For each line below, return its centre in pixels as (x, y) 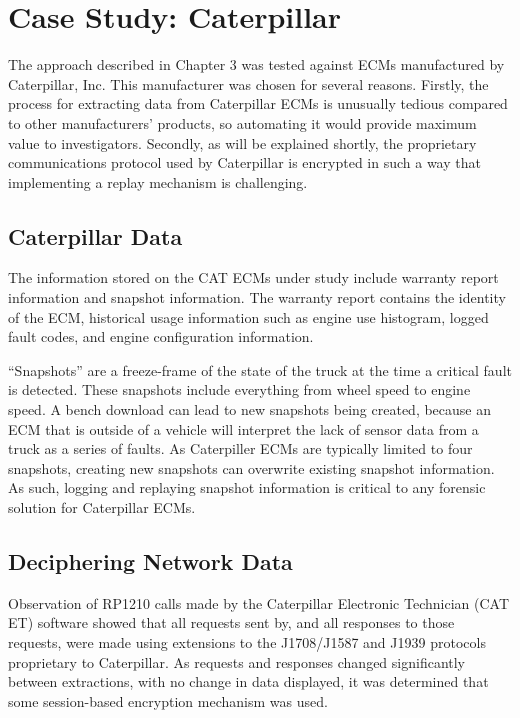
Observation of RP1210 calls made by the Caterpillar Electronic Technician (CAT (259, 602)
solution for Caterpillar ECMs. (102, 507)
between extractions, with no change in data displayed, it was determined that (248, 681)
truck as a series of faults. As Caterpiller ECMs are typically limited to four (240, 448)
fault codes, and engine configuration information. (161, 336)
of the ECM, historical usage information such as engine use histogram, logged (248, 316)
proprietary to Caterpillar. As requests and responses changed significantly (237, 661)
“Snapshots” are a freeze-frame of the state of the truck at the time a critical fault (260, 369)
